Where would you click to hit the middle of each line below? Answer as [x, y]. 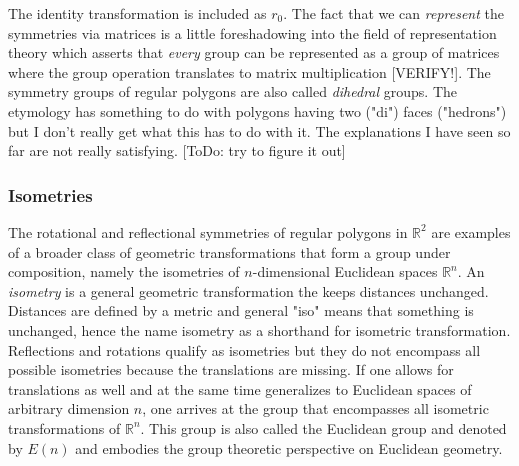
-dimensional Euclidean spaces [345, 271]
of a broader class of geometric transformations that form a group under [229, 251]
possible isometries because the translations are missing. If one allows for [231, 369]
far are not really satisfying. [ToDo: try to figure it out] [177, 150]
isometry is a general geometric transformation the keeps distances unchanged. [248, 290]
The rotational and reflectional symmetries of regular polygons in [208, 231]
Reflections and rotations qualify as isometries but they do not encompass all [244, 349]
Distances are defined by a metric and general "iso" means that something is [241, 310]
